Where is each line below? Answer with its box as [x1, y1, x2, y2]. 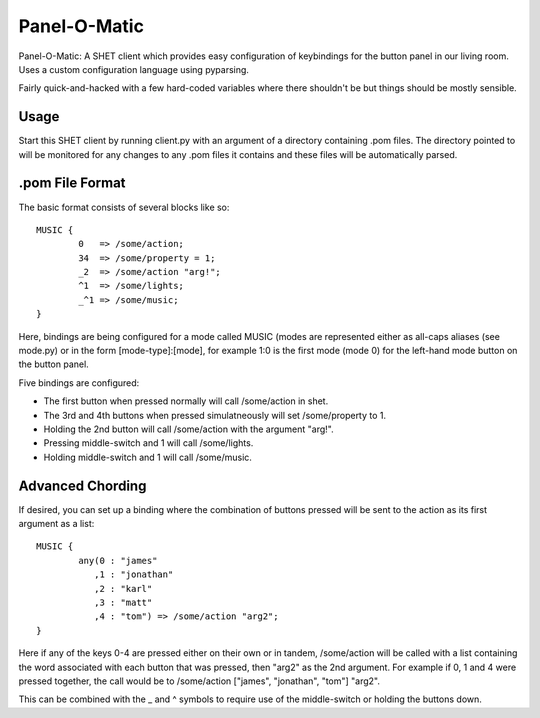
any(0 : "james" [78, 555, 158, 566]
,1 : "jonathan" [93, 569, 174, 580]
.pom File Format [18, 175, 126, 192]
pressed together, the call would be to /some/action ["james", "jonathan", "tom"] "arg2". [18, 675, 380, 687]
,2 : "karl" [93, 583, 153, 594]
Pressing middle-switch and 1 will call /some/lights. [43, 437, 254, 449]
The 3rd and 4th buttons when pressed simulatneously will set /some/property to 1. [43, 409, 387, 421]
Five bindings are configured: [18, 376, 140, 389]
